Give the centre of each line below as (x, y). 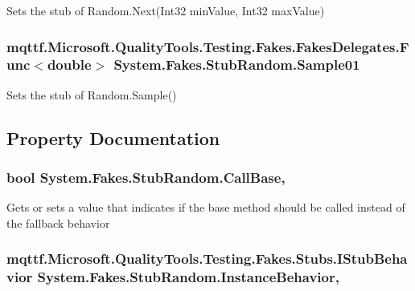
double (69, 65)
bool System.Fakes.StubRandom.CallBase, (146, 178)
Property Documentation (113, 137)
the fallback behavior (58, 222)
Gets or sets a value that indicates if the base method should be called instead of (206, 207)
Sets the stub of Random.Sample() (92, 94)
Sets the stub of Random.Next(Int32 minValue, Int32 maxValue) (166, 10)
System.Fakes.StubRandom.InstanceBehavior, (188, 277)
